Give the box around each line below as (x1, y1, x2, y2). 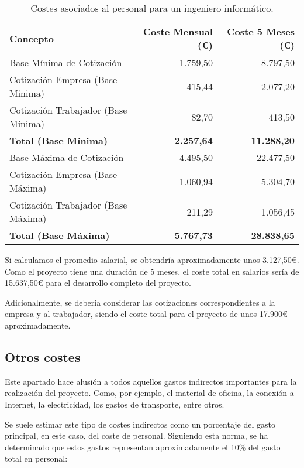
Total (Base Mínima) (9, 134, 108, 147)
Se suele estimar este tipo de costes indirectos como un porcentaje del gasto (5, 418, 275, 430)
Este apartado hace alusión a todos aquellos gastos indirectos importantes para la (5, 375, 297, 387)
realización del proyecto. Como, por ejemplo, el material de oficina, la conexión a (5, 387, 294, 399)
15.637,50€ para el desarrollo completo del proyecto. (5, 276, 191, 289)
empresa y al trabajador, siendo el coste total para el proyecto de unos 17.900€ (5, 308, 288, 320)
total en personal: (5, 452, 68, 464)
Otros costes (5, 347, 81, 365)
